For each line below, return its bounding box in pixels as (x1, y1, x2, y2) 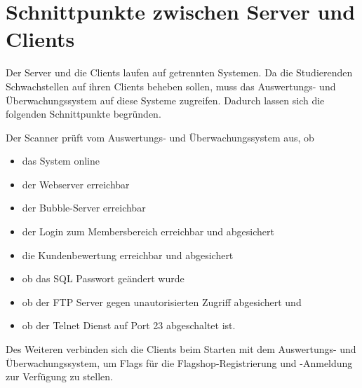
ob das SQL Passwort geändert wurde (22, 271, 185, 286)
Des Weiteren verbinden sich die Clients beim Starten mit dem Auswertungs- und (6, 342, 356, 356)
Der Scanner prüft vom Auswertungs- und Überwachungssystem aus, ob (6, 130, 314, 144)
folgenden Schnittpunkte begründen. (6, 106, 161, 121)
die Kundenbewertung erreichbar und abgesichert (22, 247, 234, 262)
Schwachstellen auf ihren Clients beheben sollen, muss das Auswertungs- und (6, 78, 336, 93)
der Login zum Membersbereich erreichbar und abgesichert (22, 224, 274, 239)
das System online (22, 153, 100, 168)
